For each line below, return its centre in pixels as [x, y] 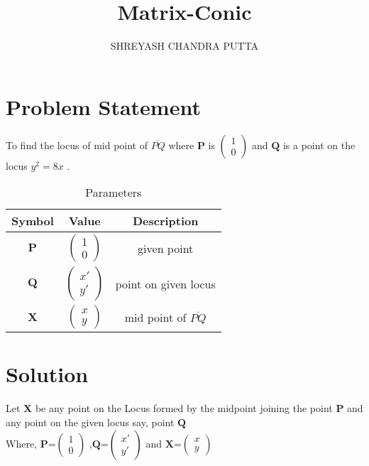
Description [165, 221]
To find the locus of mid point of [77, 145]
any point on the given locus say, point [90, 422]
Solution [47, 374]
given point [166, 248]
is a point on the [319, 145]
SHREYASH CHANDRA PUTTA [184, 46]
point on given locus [165, 283]
